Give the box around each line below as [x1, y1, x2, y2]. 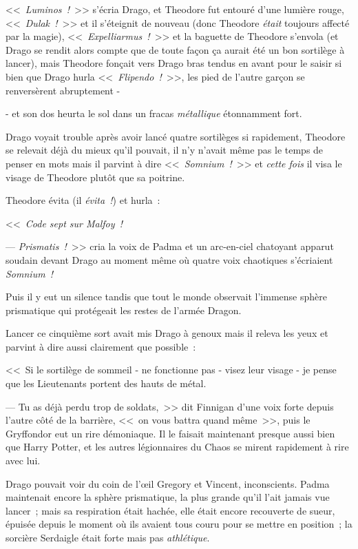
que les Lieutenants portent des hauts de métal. [6, 376, 207, 391]
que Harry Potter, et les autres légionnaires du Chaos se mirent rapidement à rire [6, 439, 349, 454]
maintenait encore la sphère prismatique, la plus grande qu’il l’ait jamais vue [6, 490, 330, 504]
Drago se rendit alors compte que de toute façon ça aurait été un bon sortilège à [6, 42, 345, 56]
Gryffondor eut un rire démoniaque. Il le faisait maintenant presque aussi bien [6, 426, 335, 440]
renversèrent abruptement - [6, 83, 120, 97]
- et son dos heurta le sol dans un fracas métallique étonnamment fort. [6, 106, 302, 121]
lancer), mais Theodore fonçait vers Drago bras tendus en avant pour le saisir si [6, 56, 342, 70]
